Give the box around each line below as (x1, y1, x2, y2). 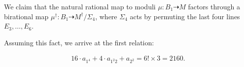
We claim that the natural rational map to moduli (4, 1, 156, 11)
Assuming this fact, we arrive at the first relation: (4, 37, 154, 47)
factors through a (188, 1, 240, 11)
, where (95, 11, 117, 21)
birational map (4, 11, 49, 21)
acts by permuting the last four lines (130, 11, 240, 21)
